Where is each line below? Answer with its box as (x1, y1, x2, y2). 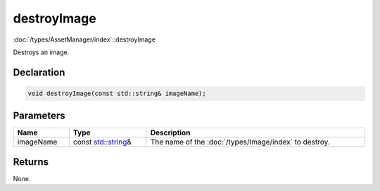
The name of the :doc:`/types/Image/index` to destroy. (150, 137, 330, 147)
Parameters (13, 110, 65, 122)
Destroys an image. (13, 48, 70, 56)
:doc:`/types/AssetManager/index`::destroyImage (13, 35, 156, 44)
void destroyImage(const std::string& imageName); (27, 89, 207, 97)
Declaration (13, 66, 65, 78)
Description (150, 128, 191, 137)
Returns (13, 156, 49, 168)
